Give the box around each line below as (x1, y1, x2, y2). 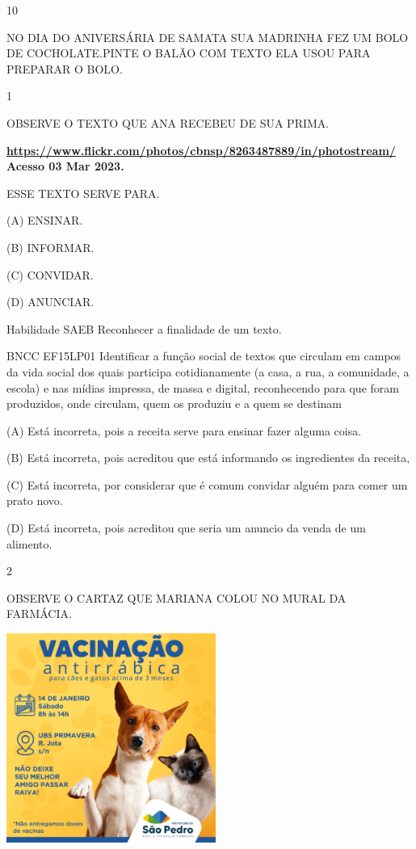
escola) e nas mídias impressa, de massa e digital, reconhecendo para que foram (6, 379, 399, 396)
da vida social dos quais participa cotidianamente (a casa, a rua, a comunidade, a (6, 363, 410, 380)
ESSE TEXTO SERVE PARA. (6, 184, 160, 201)
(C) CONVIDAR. (6, 266, 94, 283)
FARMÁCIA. (6, 605, 72, 622)
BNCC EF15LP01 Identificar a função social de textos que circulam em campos (6, 347, 401, 364)
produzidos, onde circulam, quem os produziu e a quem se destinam (6, 395, 342, 412)
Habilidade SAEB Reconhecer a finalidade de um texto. (6, 320, 282, 337)
